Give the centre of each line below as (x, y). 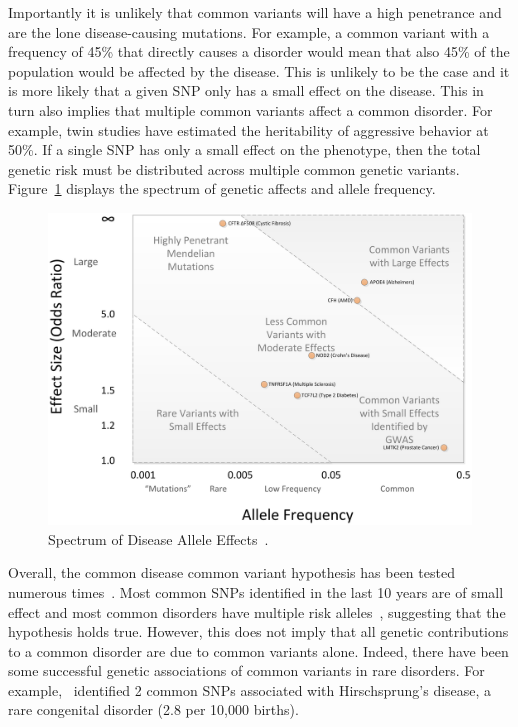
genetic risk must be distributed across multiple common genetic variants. (234, 168)
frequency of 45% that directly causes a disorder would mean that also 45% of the (259, 51)
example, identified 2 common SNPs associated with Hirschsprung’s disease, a (250, 689)
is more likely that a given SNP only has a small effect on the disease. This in (246, 90)
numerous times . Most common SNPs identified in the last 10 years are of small (256, 591)
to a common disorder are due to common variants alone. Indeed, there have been (258, 650)
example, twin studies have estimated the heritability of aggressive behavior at (248, 129)
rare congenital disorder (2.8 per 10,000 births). (153, 709)
